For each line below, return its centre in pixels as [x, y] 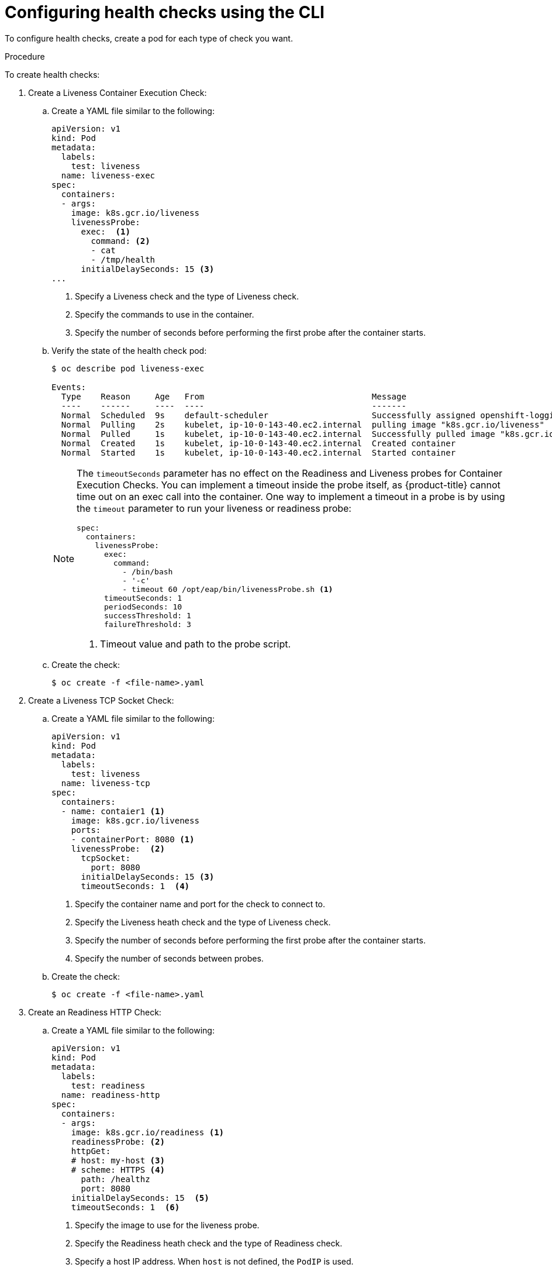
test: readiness [108, 1085]
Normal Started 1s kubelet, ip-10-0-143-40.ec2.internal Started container [258, 452]
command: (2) [120, 241]
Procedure [25, 56]
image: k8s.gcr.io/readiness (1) [148, 1132]
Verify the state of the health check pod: [129, 350]
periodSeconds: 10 [143, 607]
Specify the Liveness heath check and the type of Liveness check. [203, 922]
